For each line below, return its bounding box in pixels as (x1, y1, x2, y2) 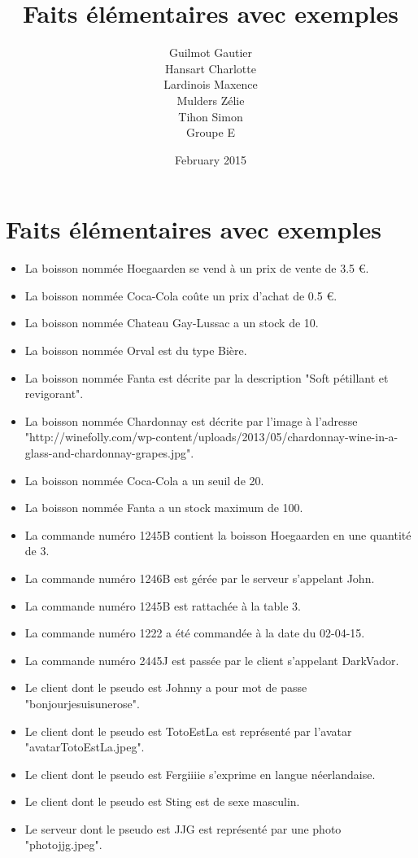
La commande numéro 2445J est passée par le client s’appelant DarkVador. (24, 651, 399, 668)
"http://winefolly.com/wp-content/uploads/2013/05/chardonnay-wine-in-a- (24, 428, 398, 445)
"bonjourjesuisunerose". (24, 694, 140, 711)
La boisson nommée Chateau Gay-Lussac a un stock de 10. (24, 314, 319, 331)
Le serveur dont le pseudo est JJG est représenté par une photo (24, 820, 342, 837)
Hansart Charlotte (165, 59, 256, 77)
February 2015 (175, 151, 246, 168)
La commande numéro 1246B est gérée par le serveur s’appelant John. (24, 569, 375, 586)
